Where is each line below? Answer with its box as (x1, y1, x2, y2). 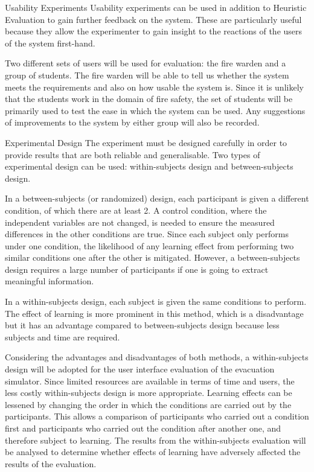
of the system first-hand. (5, 36, 95, 49)
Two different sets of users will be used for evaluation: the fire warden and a (5, 57, 286, 69)
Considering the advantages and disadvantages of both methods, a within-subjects (5, 351, 309, 363)
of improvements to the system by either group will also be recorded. (5, 116, 260, 129)
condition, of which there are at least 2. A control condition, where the (5, 203, 267, 216)
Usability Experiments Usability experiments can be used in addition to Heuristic (5, 1, 307, 13)
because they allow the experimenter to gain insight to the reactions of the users (5, 25, 303, 37)
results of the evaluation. (5, 457, 97, 470)
